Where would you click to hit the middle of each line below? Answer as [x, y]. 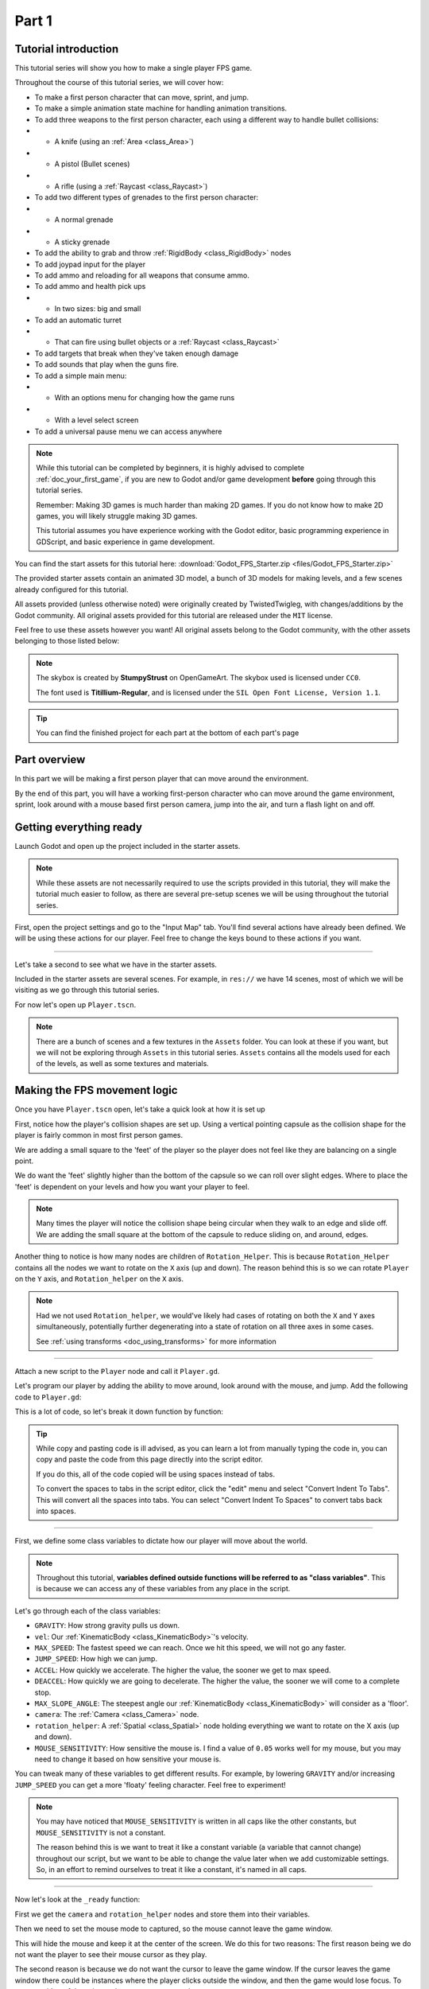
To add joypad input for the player [90, 264]
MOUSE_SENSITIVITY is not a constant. [101, 1832]
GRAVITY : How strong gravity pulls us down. [107, 1625]
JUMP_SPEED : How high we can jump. [96, 1659]
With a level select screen [97, 420]
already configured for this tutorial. [71, 590]
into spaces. [56, 1511]
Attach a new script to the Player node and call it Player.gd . [117, 1371]
